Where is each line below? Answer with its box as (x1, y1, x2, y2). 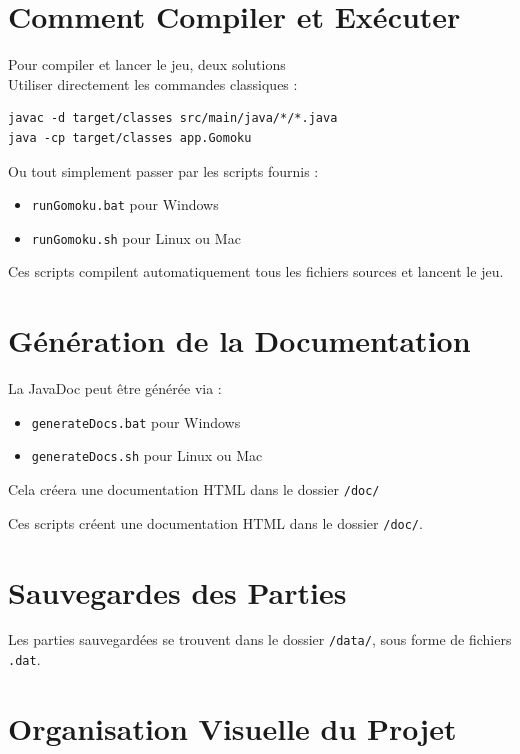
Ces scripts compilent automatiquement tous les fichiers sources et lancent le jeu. (8, 261, 504, 282)
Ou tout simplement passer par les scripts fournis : (8, 160, 319, 181)
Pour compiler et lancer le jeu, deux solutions (8, 54, 286, 75)
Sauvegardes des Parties (8, 571, 347, 612)
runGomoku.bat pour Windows (31, 194, 219, 215)
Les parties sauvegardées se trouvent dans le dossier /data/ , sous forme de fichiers (8, 629, 512, 650)
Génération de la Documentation (8, 320, 471, 361)
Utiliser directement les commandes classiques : (8, 73, 298, 94)
